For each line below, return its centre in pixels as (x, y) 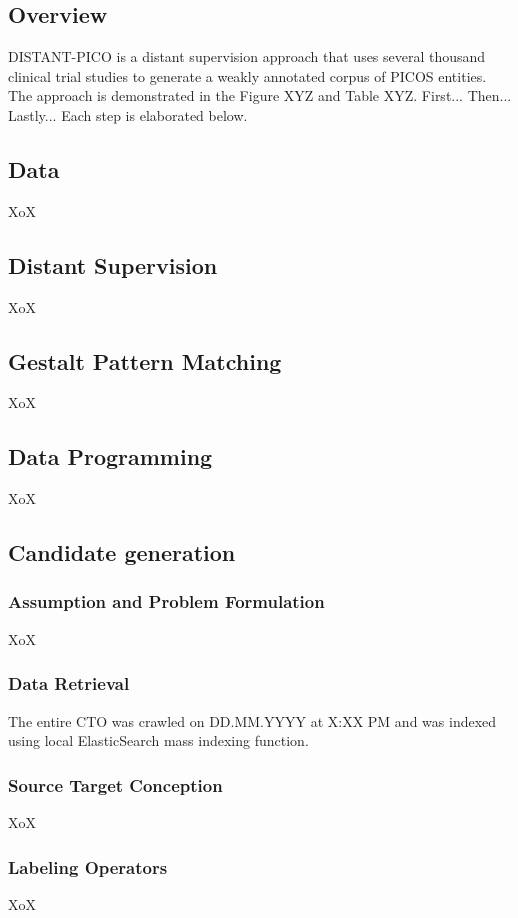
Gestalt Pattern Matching (145, 360)
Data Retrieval (69, 683)
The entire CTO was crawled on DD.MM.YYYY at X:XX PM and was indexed (252, 720)
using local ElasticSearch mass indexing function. (158, 740)
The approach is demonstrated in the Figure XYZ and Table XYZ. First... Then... (260, 95)
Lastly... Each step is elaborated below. (128, 114)
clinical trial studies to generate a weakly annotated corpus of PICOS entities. (247, 75)
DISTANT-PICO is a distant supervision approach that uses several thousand (247, 56)
